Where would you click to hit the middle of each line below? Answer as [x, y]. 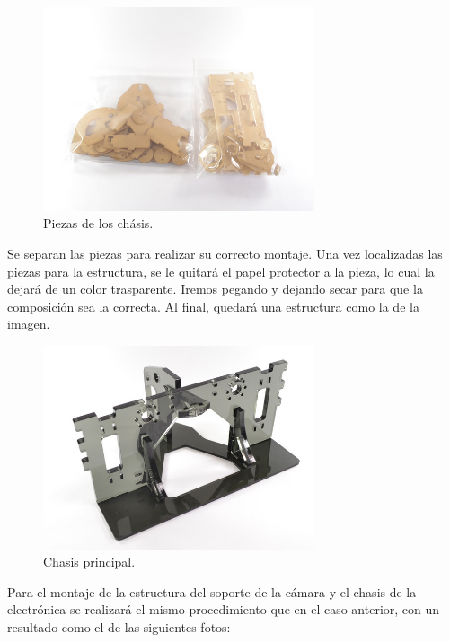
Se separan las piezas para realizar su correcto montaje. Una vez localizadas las [225, 253]
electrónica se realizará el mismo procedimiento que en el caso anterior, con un [224, 609]
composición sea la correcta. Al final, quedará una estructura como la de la [213, 306]
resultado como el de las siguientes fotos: [119, 627]
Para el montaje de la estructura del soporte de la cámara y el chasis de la [212, 591]
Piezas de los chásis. [98, 223]
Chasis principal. [89, 562]
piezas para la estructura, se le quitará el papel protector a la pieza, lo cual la [221, 271]
